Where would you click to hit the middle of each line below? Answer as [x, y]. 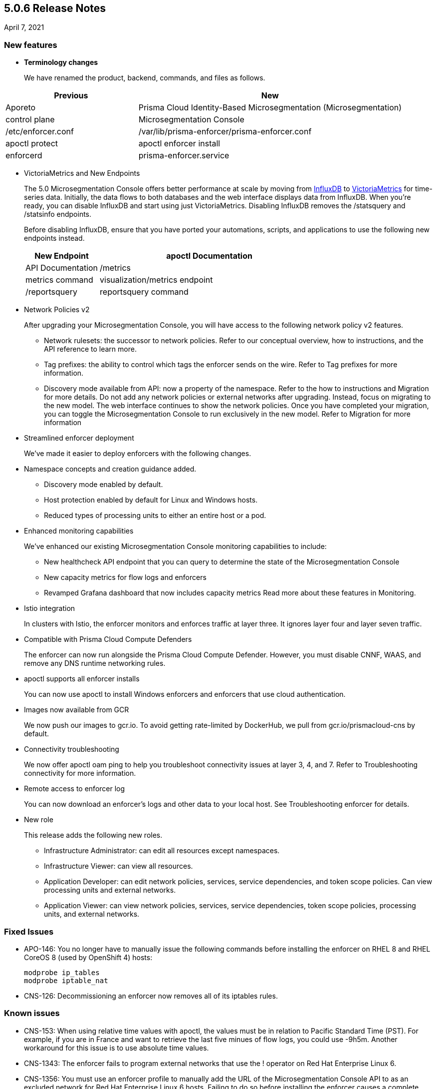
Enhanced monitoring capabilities [79, 531]
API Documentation [62, 268]
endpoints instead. [54, 238]
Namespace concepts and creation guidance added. [110, 469]
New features [31, 45]
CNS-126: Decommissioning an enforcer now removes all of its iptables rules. [151, 996]
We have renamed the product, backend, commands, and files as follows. [145, 78]
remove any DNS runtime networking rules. [95, 663]
